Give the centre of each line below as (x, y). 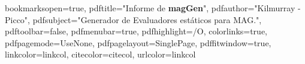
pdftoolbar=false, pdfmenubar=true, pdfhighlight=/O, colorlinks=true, (136, 31)
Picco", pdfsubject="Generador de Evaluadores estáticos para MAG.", (133, 19)
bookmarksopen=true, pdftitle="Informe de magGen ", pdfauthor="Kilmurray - (153, 8)
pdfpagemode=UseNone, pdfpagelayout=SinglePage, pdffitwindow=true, (138, 42)
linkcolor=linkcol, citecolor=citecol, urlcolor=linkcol (100, 54)
